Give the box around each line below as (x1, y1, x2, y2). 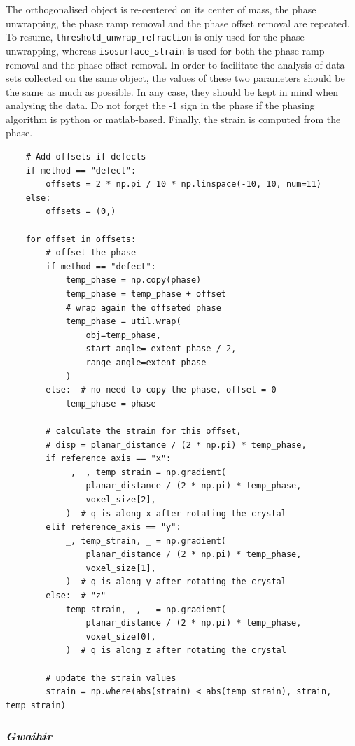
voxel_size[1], (85, 563, 156, 573)
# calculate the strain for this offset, (46, 425, 242, 436)
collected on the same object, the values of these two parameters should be (25, 71, 345, 85)
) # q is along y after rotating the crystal (65, 577, 286, 587)
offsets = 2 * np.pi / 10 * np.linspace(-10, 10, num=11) (46, 179, 322, 190)
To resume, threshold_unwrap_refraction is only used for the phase (6, 29, 305, 44)
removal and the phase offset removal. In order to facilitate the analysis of (6, 57, 323, 71)
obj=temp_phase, (85, 330, 161, 340)
